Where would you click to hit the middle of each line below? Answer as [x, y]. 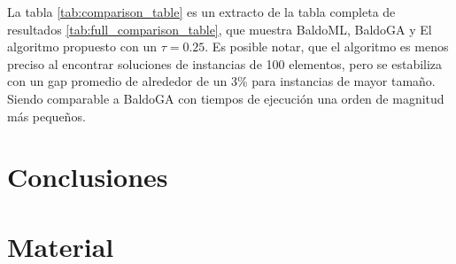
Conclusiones [88, 177]
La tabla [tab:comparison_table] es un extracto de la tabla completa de [201, 12]
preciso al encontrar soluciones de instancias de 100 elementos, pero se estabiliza [225, 63]
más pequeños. [46, 116]
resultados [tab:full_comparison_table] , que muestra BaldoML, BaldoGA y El [220, 29]
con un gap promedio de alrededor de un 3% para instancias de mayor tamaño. [221, 81]
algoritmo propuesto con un [82, 47]
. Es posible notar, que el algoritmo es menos [327, 47]
